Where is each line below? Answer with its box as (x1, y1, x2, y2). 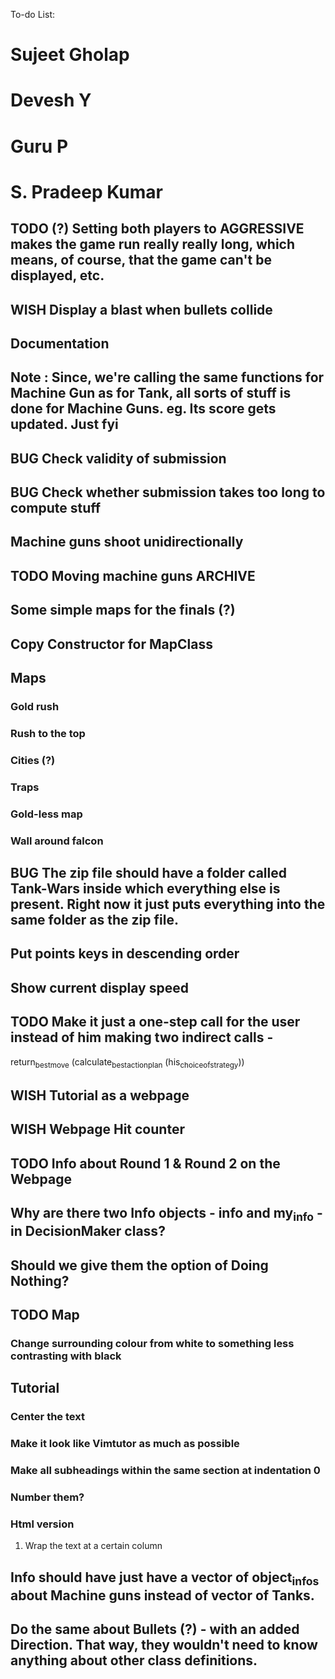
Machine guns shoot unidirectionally (10, 534, 244, 551)
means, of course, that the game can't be (10, 252, 272, 269)
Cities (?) (10, 753, 56, 767)
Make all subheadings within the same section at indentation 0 (10, 1463, 321, 1477)
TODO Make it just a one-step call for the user (10, 1014, 301, 1031)
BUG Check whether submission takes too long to (10, 484, 326, 501)
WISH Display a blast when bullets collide (10, 301, 273, 318)
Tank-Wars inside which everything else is (10, 880, 281, 897)
